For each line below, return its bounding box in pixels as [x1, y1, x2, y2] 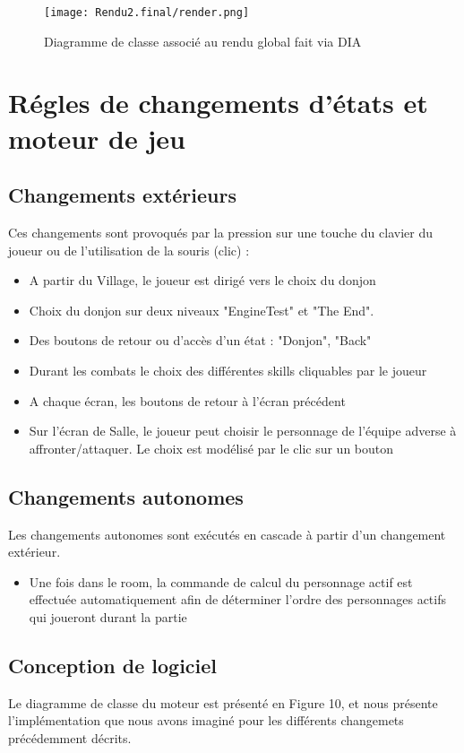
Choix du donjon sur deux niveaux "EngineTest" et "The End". [29, 300, 374, 319]
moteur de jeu [8, 119, 185, 156]
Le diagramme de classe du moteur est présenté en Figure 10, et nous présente [8, 693, 438, 712]
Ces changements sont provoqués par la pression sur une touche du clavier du [8, 223, 433, 242]
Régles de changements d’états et [8, 84, 428, 121]
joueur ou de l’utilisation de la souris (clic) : [8, 240, 250, 259]
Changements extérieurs [8, 181, 236, 209]
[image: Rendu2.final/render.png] [44, 6, 250, 19]
